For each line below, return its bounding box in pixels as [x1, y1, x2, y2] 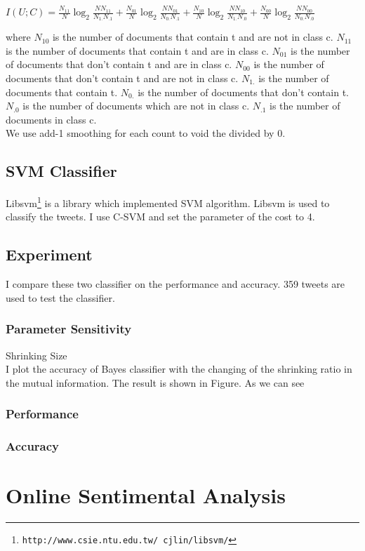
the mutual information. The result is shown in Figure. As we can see [6, 375, 305, 390]
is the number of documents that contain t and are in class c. [6, 43, 269, 58]
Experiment [6, 244, 93, 265]
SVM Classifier [6, 160, 117, 182]
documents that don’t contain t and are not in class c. [6, 71, 239, 86]
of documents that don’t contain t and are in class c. [6, 57, 232, 72]
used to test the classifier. [6, 290, 115, 305]
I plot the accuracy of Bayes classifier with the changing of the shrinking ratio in [6, 361, 352, 376]
